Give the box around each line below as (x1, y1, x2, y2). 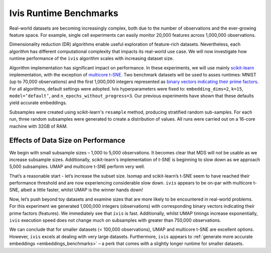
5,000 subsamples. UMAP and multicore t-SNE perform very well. (9, 163, 146, 170)
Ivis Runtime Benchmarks (9, 8, 118, 19)
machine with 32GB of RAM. (9, 123, 68, 129)
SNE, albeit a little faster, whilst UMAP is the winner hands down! (9, 187, 143, 193)
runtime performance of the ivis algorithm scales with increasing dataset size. (9, 55, 174, 61)
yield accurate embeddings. (9, 100, 67, 106)
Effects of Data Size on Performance (9, 136, 125, 145)
